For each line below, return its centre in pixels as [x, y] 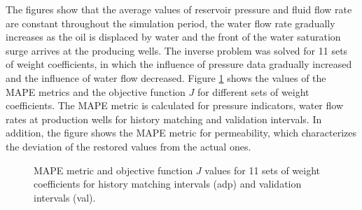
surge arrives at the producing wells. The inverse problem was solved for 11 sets [177, 50]
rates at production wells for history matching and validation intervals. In [164, 119]
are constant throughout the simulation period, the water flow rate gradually [170, 23]
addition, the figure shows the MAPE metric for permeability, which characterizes [181, 133]
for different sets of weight [253, 91]
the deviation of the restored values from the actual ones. [128, 146]
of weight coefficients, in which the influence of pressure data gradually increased [179, 64]
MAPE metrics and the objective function [96, 91]
